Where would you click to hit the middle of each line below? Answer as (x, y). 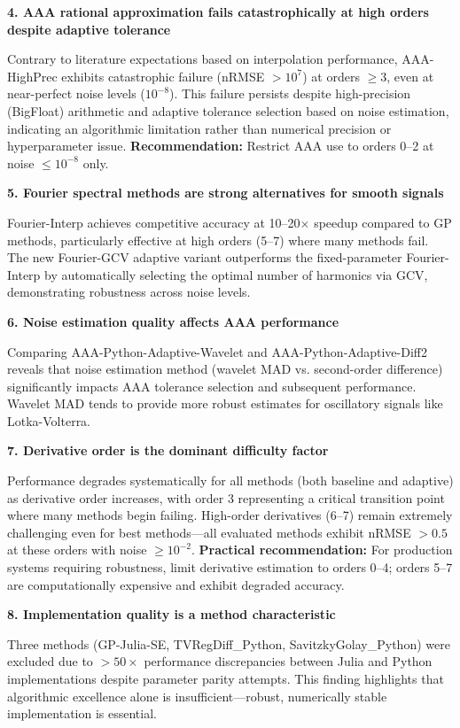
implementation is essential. (82, 713)
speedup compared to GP (383, 222)
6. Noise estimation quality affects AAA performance (173, 321)
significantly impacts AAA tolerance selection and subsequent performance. (212, 386)
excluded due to (50, 661)
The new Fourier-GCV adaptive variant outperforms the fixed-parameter (205, 257)
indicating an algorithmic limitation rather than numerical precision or (199, 128)
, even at (410, 76)
